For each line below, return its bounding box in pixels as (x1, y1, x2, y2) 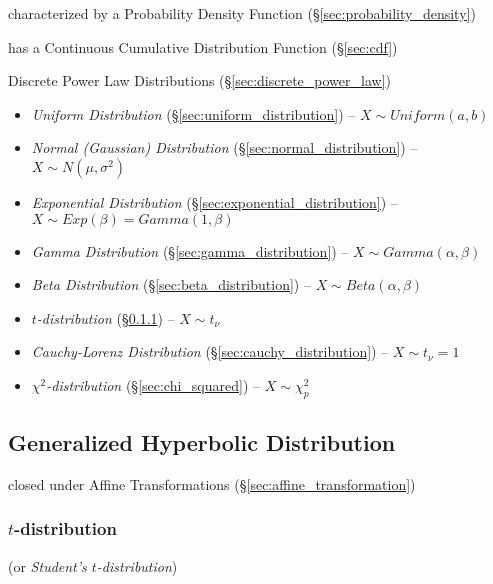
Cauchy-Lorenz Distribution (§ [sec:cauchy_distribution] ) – (31, 341, 389, 362)
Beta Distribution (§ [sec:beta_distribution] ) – (31, 274, 311, 295)
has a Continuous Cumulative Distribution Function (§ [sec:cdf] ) (8, 36, 398, 57)
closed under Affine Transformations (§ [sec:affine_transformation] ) (8, 473, 416, 494)
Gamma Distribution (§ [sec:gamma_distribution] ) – (31, 240, 349, 261)
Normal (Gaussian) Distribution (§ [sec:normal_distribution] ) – (31, 137, 418, 158)
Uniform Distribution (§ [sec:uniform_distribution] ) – (31, 103, 356, 124)
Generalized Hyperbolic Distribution (8, 427, 396, 458)
